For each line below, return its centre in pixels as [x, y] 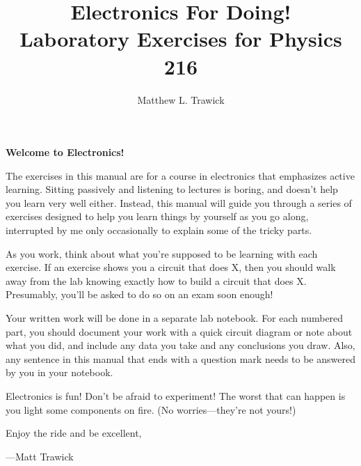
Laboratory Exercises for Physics [181, 39]
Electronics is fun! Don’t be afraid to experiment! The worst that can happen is [176, 396]
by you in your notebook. [59, 372]
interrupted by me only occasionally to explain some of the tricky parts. [159, 230]
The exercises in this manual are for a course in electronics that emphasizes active [180, 175]
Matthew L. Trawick [181, 99]
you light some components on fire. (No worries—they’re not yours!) [151, 409]
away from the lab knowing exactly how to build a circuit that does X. [156, 280]
